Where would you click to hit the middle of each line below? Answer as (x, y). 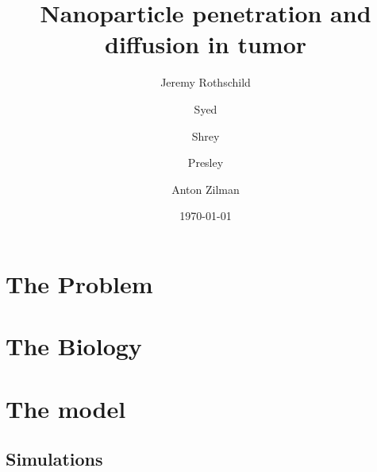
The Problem (79, 283)
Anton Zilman (206, 189)
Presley (206, 162)
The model (66, 408)
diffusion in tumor (206, 44)
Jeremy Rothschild (206, 82)
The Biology (74, 346)
